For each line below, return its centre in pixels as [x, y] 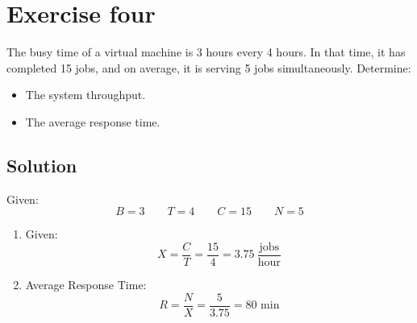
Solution [42, 165]
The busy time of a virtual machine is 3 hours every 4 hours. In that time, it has [206, 52]
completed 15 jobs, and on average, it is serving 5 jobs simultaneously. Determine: [209, 67]
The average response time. [93, 121]
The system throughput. [85, 95]
